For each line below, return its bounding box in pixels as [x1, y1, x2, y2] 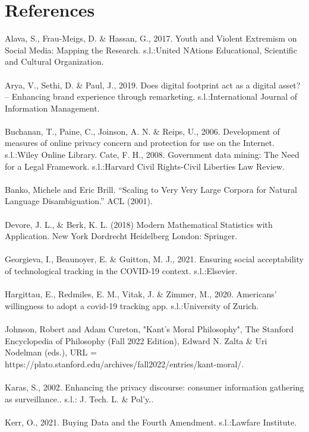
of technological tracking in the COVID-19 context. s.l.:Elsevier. [5, 265, 238, 277]
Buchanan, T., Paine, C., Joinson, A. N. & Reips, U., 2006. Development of [5, 125, 280, 137]
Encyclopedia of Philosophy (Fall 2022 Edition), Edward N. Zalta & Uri [5, 334, 267, 347]
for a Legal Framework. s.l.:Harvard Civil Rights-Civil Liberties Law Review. [5, 160, 285, 172]
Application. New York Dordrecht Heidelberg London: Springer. [5, 230, 238, 242]
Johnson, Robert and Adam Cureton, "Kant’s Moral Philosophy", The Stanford [5, 322, 294, 335]
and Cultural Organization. [5, 55, 104, 68]
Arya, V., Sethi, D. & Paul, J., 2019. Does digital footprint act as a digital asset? [5, 78, 301, 91]
